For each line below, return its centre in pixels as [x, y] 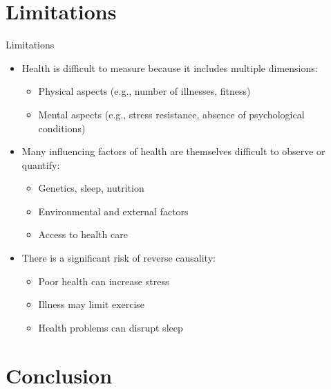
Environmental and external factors [113, 211]
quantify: [41, 164]
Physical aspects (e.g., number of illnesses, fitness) [144, 91]
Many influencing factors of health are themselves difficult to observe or [173, 151]
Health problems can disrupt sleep [111, 327]
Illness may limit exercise [92, 304]
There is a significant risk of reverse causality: [119, 258]
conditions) [62, 128]
